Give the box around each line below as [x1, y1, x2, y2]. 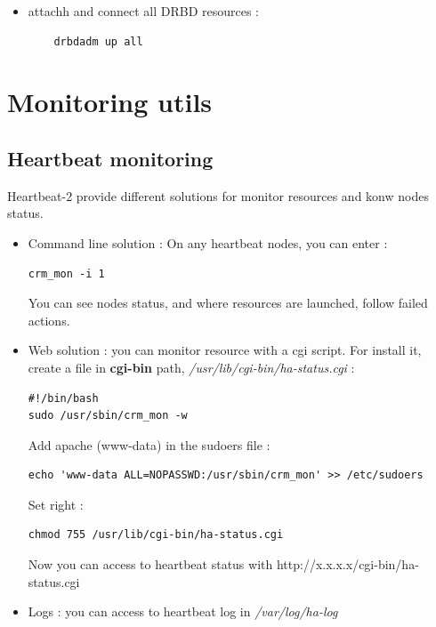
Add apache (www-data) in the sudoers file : [28, 435, 270, 454]
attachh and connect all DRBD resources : [28, 2, 260, 20]
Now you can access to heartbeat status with [28, 555, 273, 574]
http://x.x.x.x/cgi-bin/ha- [276, 555, 419, 574]
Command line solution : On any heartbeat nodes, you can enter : [28, 233, 388, 252]
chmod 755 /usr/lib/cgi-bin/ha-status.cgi [28, 528, 284, 542]
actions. [28, 310, 70, 329]
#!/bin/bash [28, 391, 99, 405]
